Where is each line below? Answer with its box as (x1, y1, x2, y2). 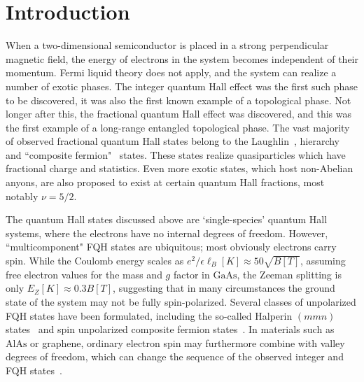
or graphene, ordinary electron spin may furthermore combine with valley (30, 335, 345, 350)
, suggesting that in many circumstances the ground (113, 281, 335, 295)
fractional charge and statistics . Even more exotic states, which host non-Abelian (6, 161, 353, 176)
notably (6, 188, 38, 203)
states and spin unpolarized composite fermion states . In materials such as (6, 322, 335, 337)
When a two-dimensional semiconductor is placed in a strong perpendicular (6, 38, 329, 52)
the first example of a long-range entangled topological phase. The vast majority (6, 120, 350, 134)
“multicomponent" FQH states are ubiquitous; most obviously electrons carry (6, 239, 337, 254)
